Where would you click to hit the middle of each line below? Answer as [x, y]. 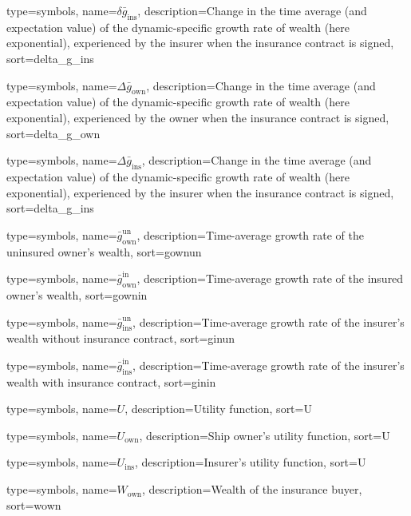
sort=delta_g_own [53, 133]
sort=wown [34, 504]
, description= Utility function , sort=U [218, 409]
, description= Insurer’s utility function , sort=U [250, 462]
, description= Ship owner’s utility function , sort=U [265, 435]
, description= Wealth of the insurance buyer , [252, 489]
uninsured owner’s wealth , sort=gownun [104, 251]
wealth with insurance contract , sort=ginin [111, 381]
